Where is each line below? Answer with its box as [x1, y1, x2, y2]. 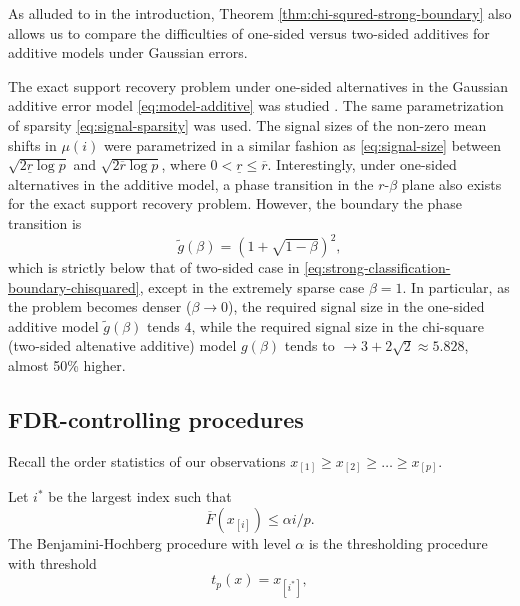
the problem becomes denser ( [8, 296, 192, 317]
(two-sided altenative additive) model [8, 335, 237, 356]
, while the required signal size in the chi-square [191, 315, 484, 336]
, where [161, 154, 206, 175]
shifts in [8, 134, 57, 155]
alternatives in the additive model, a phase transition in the [8, 173, 374, 194]
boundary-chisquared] [8, 276, 140, 297]
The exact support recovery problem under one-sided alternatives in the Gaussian [8, 75, 509, 96]
